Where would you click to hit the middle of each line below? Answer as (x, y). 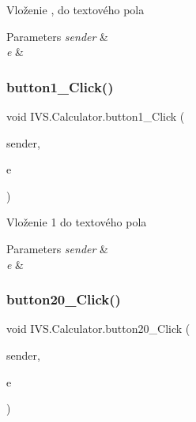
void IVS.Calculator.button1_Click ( (96, 116)
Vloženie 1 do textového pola (77, 222)
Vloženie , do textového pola (75, 9)
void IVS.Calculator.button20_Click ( (98, 329)
